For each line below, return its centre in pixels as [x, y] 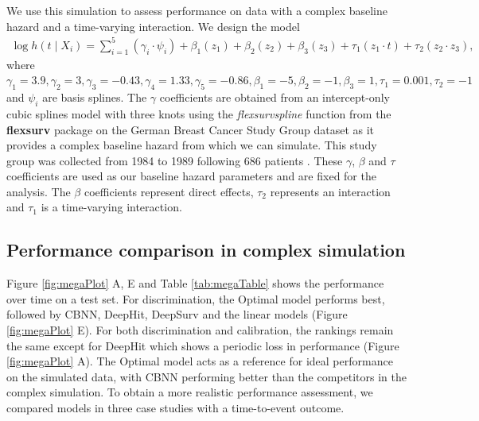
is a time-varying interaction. [111, 207]
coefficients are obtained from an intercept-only [275, 97]
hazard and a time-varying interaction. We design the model [153, 26]
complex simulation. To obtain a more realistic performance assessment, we [190, 392]
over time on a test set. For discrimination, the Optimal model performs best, [196, 298]
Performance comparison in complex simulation [206, 250]
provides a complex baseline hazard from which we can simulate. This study [192, 145]
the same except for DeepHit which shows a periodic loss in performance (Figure [203, 345]
